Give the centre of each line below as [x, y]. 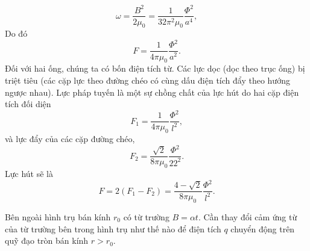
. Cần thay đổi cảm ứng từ [248, 216]
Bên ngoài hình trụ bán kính [58, 216]
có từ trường [146, 216]
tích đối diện [28, 104]
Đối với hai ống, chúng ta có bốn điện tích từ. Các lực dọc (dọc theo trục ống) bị [155, 68]
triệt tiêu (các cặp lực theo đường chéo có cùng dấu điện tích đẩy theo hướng [147, 80]
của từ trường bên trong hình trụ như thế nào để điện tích [113, 228]
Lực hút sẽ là [29, 173]
